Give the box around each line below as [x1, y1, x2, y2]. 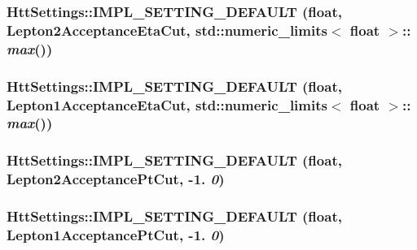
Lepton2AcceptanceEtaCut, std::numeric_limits [7, 19, 327, 40]
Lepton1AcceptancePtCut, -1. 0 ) [7, 224, 225, 244]
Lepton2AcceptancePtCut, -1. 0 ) [7, 169, 225, 189]
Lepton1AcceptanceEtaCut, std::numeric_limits [7, 94, 327, 114]
